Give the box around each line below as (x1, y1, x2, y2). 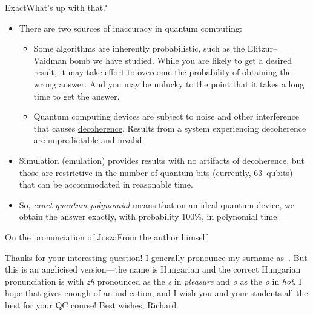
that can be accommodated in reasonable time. (19, 178, 193, 191)
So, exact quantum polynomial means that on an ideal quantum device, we (19, 198, 294, 211)
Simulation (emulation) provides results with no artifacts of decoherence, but (19, 154, 305, 166)
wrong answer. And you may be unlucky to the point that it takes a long (33, 77, 305, 90)
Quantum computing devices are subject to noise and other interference (33, 110, 299, 123)
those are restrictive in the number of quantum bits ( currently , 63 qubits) (19, 166, 293, 178)
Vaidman (33, 53, 67, 66)
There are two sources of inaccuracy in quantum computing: (19, 21, 242, 34)
